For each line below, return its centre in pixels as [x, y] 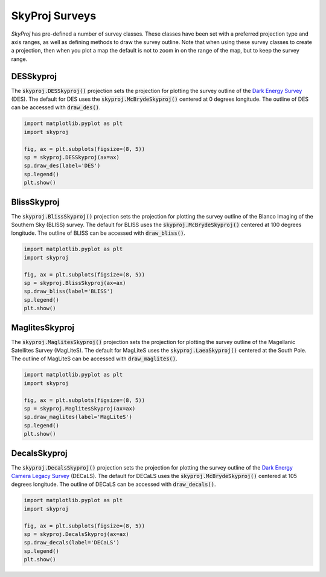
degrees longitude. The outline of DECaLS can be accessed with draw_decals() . [113, 484]
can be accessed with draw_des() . [56, 107]
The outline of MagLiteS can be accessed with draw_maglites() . [94, 359]
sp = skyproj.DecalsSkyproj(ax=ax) [76, 534]
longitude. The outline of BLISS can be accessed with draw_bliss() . [98, 233]
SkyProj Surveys [54, 16]
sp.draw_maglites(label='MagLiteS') [78, 417]
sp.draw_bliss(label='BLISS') [69, 292]
